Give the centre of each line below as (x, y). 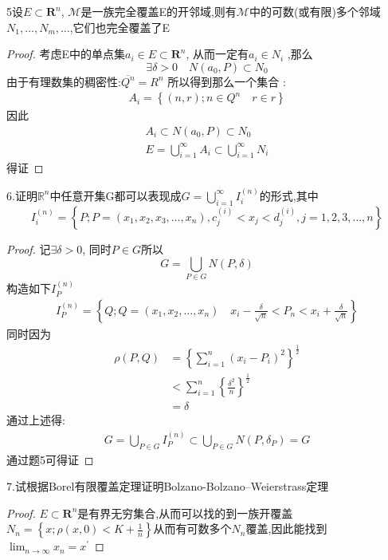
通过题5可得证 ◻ (50, 459)
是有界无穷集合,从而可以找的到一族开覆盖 (185, 513)
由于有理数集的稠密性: (64, 81)
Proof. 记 (29, 248)
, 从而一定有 (218, 54)
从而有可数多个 (192, 528)
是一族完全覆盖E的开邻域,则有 (159, 11)
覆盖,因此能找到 (286, 528)
